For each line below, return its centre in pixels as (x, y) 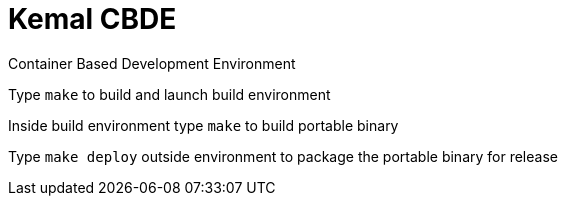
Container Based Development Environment (152, 63)
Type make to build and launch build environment (169, 94)
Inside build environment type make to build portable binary (203, 125)
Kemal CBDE (92, 19)
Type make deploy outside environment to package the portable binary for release (283, 156)
